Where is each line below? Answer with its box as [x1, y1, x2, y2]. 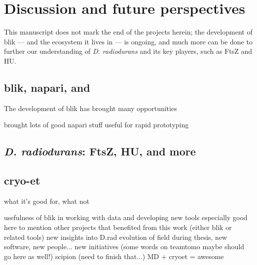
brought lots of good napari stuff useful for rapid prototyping [4, 119, 189, 130]
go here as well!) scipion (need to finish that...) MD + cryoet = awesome [4, 251, 224, 261]
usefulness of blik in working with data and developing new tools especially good [4, 212, 248, 223]
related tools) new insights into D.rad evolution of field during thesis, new [4, 231, 227, 242]
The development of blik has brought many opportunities [4, 103, 177, 113]
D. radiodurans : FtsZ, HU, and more [4, 144, 196, 159]
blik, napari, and [4, 79, 90, 95]
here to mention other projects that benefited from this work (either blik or [4, 222, 232, 232]
